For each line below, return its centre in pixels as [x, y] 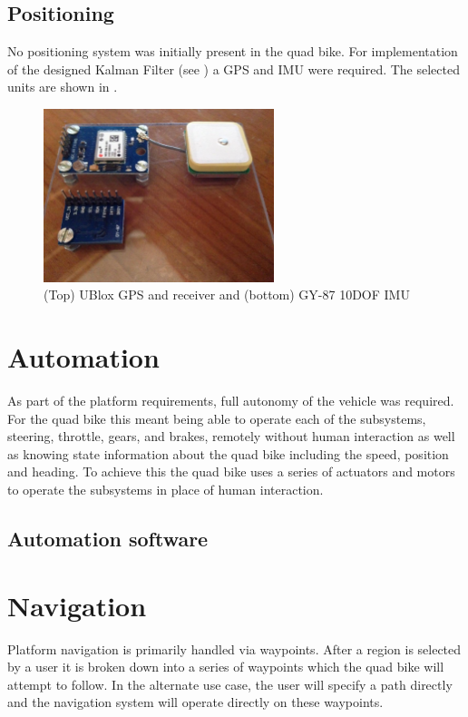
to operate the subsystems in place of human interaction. [166, 490]
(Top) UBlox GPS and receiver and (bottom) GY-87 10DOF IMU [227, 295]
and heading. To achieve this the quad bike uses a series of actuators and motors [231, 471]
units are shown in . [63, 87]
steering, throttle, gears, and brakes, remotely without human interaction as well [231, 436]
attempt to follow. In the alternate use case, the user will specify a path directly [230, 684]
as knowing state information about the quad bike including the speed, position [228, 453]
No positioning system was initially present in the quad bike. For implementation [233, 51]
